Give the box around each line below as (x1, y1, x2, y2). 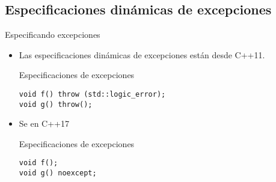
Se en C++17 (19, 117, 70, 130)
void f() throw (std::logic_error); (19, 89, 166, 99)
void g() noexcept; (19, 169, 97, 178)
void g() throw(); (19, 100, 93, 109)
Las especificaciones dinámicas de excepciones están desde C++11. (19, 48, 265, 61)
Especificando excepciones (5, 28, 100, 41)
